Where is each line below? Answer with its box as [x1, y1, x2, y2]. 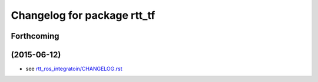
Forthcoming [11, 31, 59, 41]
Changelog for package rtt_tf [11, 9, 155, 22]
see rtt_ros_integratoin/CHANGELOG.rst [25, 65, 123, 73]
